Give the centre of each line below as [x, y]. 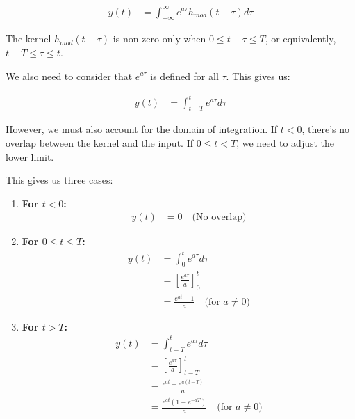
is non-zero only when [159, 39]
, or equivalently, [300, 39]
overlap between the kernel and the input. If [99, 143]
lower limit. [30, 156]
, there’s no [326, 129]
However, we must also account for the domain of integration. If [142, 129]
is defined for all [184, 76]
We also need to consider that [69, 76]
